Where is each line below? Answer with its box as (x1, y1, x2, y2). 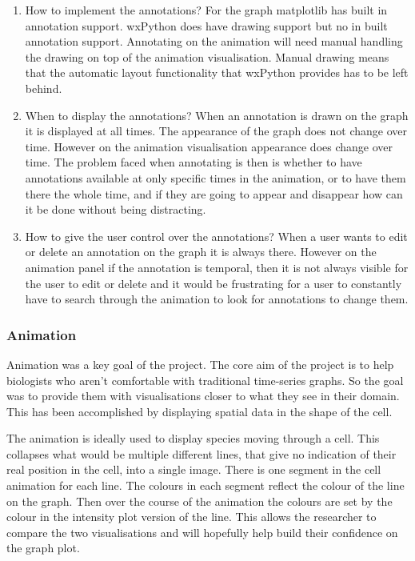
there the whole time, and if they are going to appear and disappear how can (25, 185, 403, 202)
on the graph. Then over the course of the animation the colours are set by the (6, 492, 393, 509)
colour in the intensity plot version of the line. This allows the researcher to (6, 508, 377, 525)
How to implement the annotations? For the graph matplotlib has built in (25, 2, 388, 18)
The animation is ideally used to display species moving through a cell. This (6, 430, 380, 447)
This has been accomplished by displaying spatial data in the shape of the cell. (6, 403, 393, 419)
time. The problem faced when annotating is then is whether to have (25, 154, 362, 170)
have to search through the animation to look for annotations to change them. (25, 291, 409, 307)
